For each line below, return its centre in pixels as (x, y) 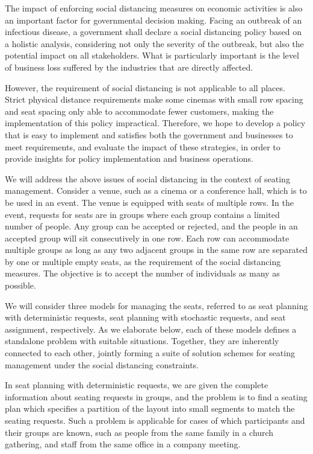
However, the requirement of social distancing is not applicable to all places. (145, 87)
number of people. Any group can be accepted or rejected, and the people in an (151, 226)
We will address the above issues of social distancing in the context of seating (147, 178)
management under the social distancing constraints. (102, 364)
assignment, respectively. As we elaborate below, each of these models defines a (151, 329)
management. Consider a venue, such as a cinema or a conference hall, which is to (156, 190)
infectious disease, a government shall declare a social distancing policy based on (153, 32)
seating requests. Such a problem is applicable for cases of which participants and (155, 420)
